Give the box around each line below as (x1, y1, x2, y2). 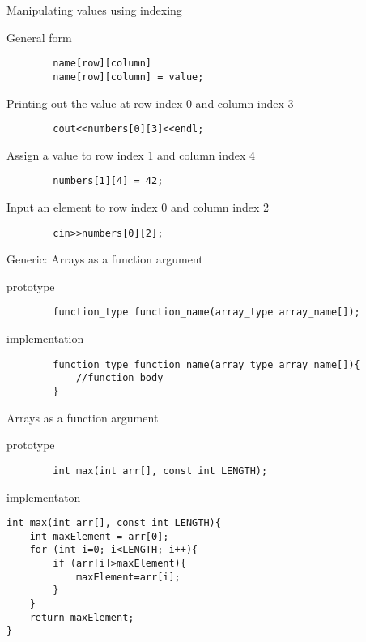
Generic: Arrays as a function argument (6, 250, 203, 267)
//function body (75, 372, 164, 384)
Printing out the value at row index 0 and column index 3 (6, 94, 294, 111)
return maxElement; (29, 611, 134, 623)
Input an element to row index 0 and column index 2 (6, 199, 269, 215)
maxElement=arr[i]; (75, 571, 181, 583)
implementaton (6, 488, 81, 505)
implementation (6, 330, 84, 347)
